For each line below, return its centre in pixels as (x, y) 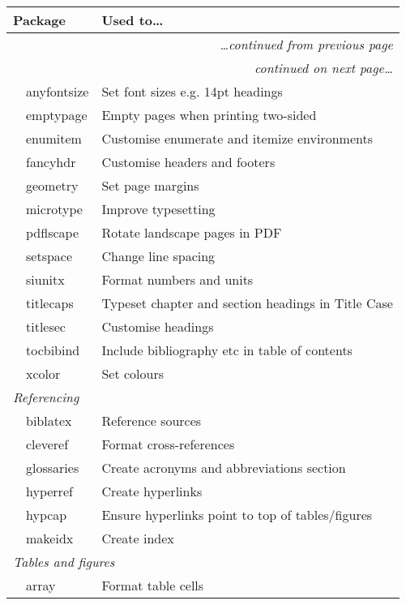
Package (39, 20)
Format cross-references (168, 444)
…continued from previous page (306, 44)
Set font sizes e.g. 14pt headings (192, 91)
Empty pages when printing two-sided (209, 115)
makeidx (50, 538)
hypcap (47, 515)
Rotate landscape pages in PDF (192, 232)
